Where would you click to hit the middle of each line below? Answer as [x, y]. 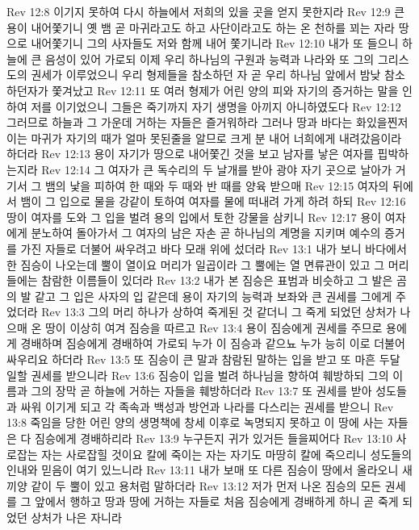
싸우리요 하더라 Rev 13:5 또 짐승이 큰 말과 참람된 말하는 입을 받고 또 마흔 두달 [203, 359]
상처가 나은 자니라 [76, 517]
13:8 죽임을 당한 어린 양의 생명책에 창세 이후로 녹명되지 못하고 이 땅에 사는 [195, 422]
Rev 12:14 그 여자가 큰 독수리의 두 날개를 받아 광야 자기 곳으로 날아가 [217, 169]
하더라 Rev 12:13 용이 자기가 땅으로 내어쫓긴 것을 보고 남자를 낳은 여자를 [190, 154]
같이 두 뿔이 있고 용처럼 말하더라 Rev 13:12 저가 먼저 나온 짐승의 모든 [206, 485]
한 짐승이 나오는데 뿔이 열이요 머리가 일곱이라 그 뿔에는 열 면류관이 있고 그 [196, 264]
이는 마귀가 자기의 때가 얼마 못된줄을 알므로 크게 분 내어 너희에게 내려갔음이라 [204, 138]
